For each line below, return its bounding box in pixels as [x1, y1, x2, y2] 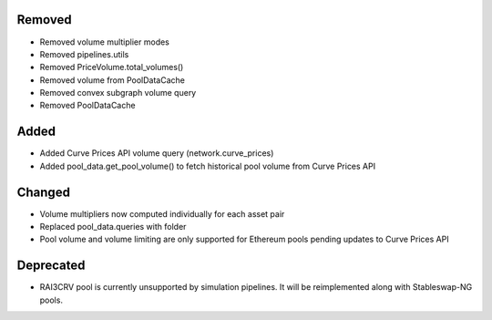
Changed [16, 184, 70, 200]
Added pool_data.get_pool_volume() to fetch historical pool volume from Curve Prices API [39, 160, 376, 171]
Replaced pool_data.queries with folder [39, 222, 187, 232]
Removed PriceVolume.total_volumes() [39, 62, 184, 73]
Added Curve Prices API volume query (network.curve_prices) [39, 148, 274, 159]
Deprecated [16, 258, 86, 274]
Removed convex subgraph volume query [39, 88, 197, 98]
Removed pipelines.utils [39, 48, 129, 59]
